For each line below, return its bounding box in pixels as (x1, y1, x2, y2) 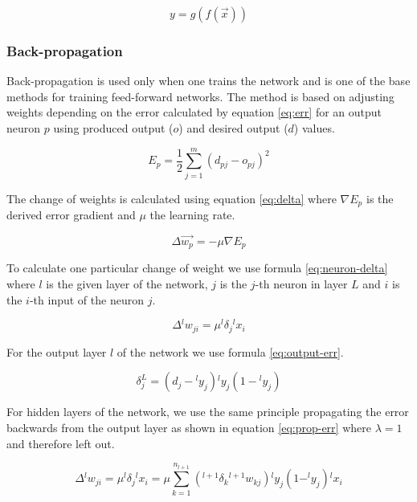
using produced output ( (53, 120, 174, 136)
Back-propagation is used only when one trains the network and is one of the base (6, 72, 411, 89)
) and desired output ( (178, 120, 288, 136)
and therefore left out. (6, 435, 115, 451)
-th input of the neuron (29, 291, 144, 308)
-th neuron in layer (255, 275, 348, 292)
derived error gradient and (6, 206, 136, 223)
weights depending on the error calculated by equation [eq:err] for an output (6, 104, 382, 120)
